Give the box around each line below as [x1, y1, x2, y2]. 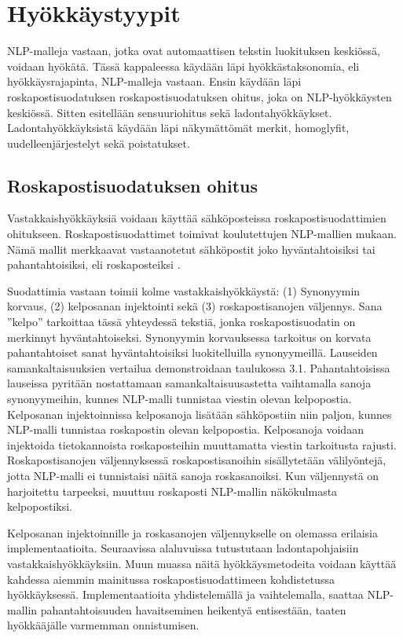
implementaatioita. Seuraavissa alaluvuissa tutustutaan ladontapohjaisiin [7, 540, 359, 556]
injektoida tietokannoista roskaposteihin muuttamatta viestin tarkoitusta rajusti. [7, 436, 397, 453]
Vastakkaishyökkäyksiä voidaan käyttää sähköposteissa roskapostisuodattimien [7, 210, 387, 226]
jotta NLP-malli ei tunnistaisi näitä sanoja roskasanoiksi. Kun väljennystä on [7, 467, 379, 483]
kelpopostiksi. [7, 498, 73, 515]
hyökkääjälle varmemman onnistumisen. [7, 617, 200, 633]
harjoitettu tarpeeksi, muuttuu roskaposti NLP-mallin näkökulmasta [7, 482, 338, 499]
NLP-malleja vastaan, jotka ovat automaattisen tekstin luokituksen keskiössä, [7, 42, 380, 59]
